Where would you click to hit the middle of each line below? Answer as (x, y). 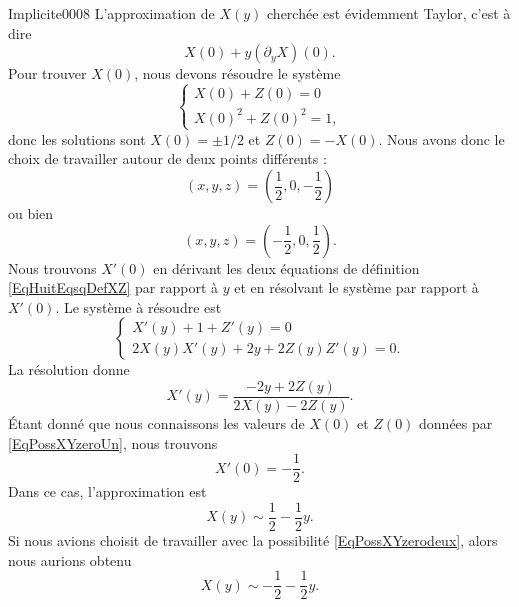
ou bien (31, 213)
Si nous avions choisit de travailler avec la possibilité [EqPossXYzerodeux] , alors (253, 539)
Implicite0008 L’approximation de (111, 13)
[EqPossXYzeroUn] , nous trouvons (113, 442)
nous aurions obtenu (70, 559)
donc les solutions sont (77, 138)
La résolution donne (69, 369)
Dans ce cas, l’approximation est (107, 491)
